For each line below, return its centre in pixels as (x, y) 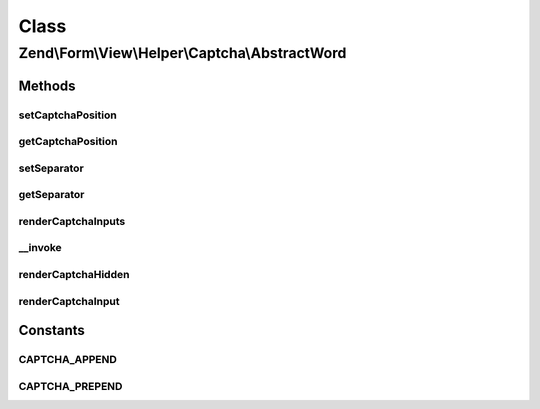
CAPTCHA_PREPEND (70, 386)
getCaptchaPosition (68, 142)
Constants (51, 330)
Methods (47, 85)
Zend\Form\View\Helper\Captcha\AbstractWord (182, 53)
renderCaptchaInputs (72, 221)
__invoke (40, 248)
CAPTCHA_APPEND (67, 360)
